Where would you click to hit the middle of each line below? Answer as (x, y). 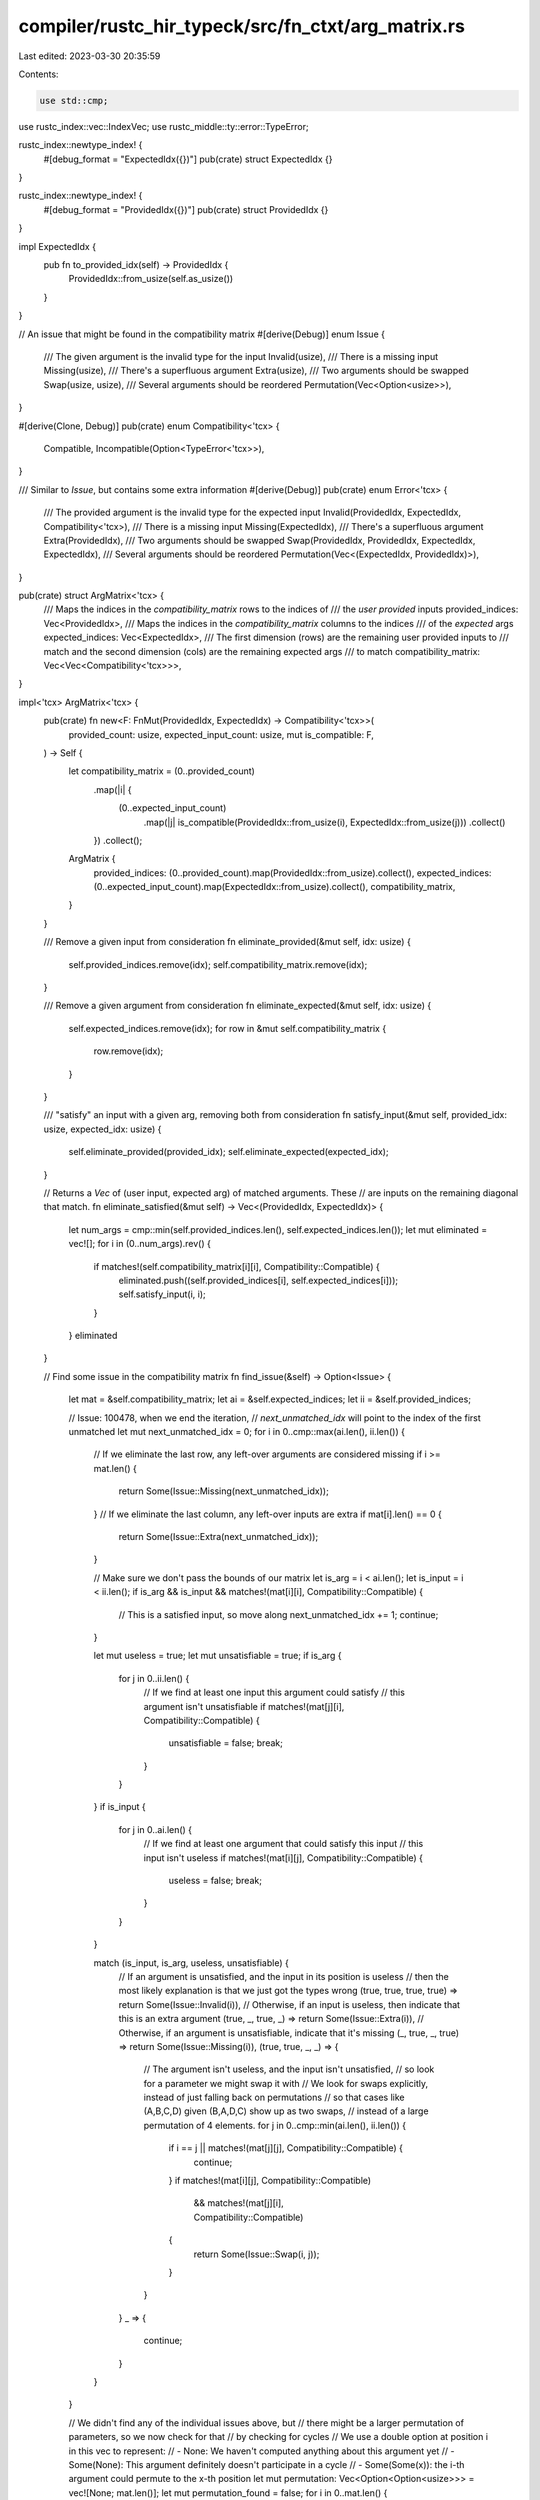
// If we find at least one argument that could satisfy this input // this (283, 1844)
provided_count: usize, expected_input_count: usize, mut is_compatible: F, (221, 734)
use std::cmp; (74, 100)
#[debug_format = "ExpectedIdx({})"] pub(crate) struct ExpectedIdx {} (188, 159)
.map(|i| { (112, 789)
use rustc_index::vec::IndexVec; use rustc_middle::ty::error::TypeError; (163, 126)
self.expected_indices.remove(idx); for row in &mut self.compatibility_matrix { (227, 1028)
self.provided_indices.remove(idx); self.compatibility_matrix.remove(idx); (218, 964)
